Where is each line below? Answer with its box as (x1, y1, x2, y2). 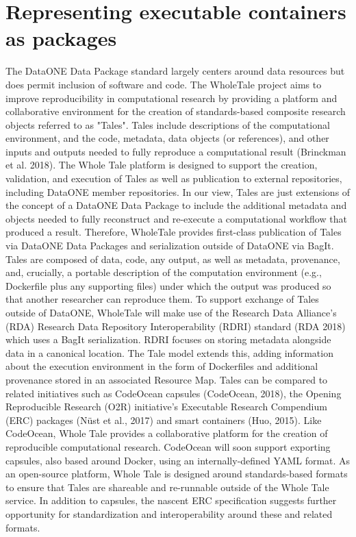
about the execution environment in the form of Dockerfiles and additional (5, 359, 318, 373)
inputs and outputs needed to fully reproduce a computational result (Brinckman (5, 144, 346, 158)
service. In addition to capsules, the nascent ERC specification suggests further (5, 493, 337, 508)
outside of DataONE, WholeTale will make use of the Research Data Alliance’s (5, 305, 337, 319)
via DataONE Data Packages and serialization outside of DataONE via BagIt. (5, 238, 334, 253)
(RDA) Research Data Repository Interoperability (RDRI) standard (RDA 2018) (5, 319, 346, 333)
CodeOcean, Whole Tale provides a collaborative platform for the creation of (5, 426, 328, 440)
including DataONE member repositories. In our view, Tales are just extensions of (5, 184, 351, 199)
